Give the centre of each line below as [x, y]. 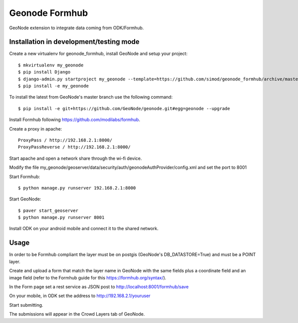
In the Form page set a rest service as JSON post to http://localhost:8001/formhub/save [99, 287]
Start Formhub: [25, 177]
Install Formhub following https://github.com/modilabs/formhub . [75, 120]
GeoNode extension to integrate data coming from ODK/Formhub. [76, 28]
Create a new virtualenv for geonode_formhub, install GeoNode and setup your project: [98, 54]
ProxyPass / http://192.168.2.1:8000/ [65, 140]
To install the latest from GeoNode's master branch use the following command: [91, 97]
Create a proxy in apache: [36, 129]
